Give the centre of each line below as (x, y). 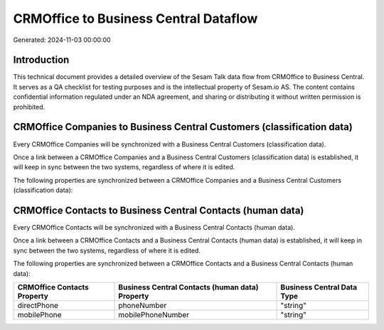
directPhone (38, 305)
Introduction (41, 60)
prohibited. (29, 107)
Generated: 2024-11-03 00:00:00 (62, 40)
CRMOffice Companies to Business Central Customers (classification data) (183, 127)
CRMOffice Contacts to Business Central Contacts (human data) (159, 210)
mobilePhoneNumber (154, 314)
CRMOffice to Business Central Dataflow (135, 18)
